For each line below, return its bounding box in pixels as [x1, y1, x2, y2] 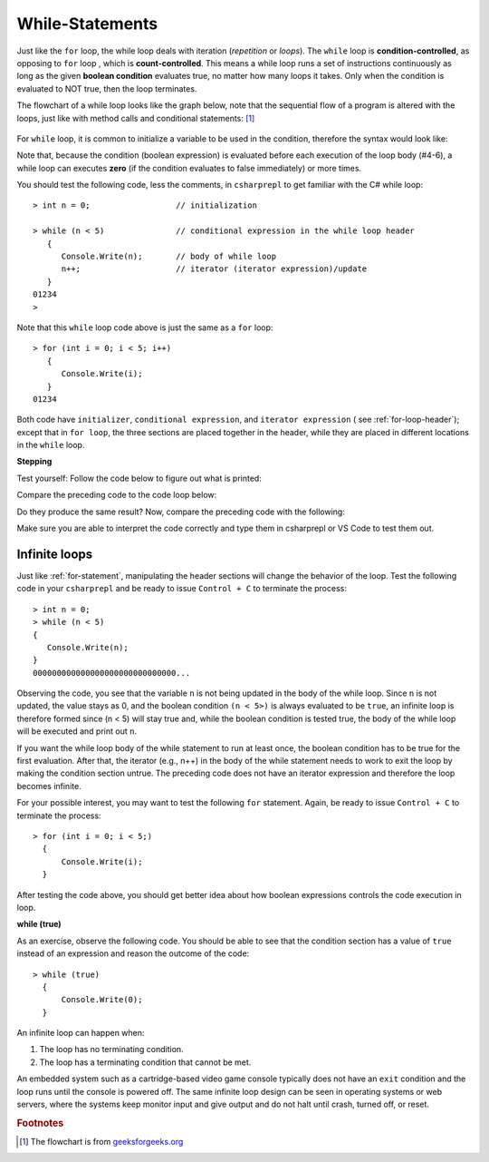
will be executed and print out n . [16, 726, 138, 737]
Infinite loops [16, 546, 93, 561]
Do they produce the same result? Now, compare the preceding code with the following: [16, 506, 346, 517]
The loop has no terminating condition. [39, 1044, 185, 1055]
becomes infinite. [16, 780, 81, 791]
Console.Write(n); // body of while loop [61, 251, 276, 262]
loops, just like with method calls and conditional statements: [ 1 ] [16, 112, 255, 123]
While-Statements [16, 14, 158, 34]
